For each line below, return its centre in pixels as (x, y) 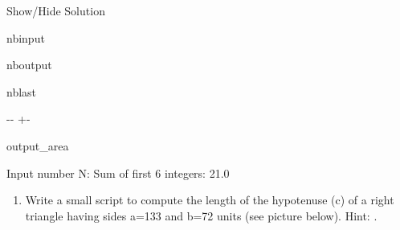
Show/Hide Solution (56, 10)
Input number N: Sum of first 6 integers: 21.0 (118, 172)
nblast (22, 91)
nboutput (29, 65)
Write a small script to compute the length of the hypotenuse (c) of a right (210, 200)
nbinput (26, 37)
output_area (38, 145)
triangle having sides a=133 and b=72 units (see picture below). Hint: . (201, 215)
